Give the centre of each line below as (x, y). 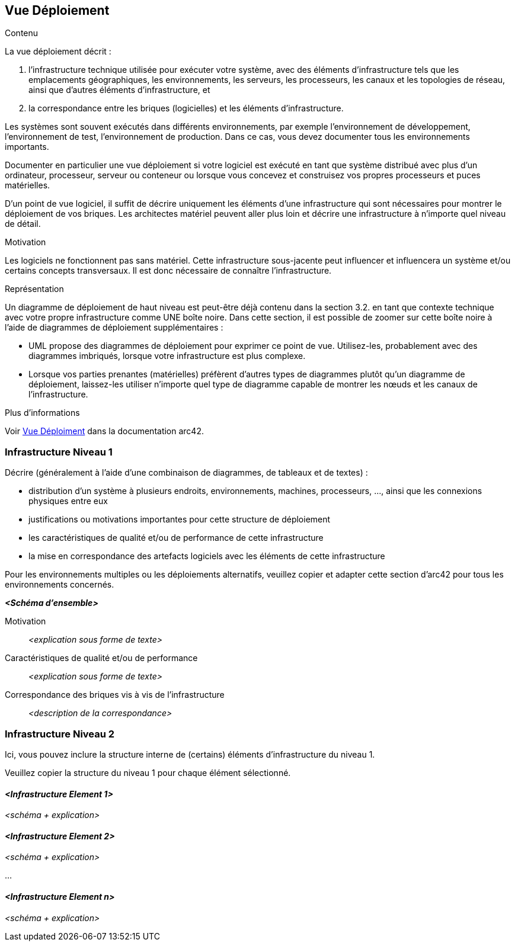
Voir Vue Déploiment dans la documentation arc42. (104, 431)
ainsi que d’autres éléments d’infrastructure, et (119, 90)
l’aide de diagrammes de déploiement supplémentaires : (114, 328)
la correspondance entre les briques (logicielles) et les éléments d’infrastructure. (186, 108)
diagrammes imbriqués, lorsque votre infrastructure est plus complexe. (167, 356)
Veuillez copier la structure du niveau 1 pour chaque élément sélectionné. (148, 772)
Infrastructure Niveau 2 (60, 734)
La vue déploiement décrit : (58, 52)
